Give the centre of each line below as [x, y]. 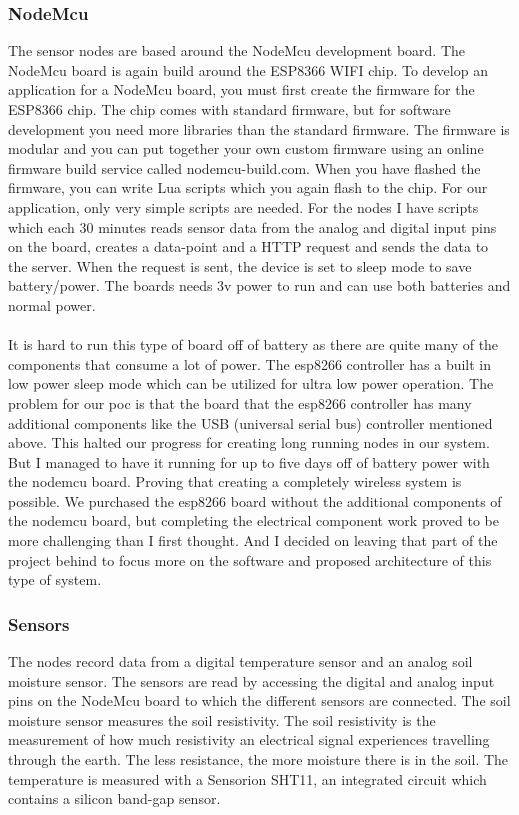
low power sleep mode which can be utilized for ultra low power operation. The [251, 383]
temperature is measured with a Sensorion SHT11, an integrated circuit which [247, 778]
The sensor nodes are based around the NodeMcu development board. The [237, 50]
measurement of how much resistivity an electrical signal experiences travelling [249, 739]
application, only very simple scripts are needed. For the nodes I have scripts [243, 206]
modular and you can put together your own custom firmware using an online [246, 148]
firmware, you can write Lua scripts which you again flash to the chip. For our [248, 187]
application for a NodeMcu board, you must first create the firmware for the [241, 89]
